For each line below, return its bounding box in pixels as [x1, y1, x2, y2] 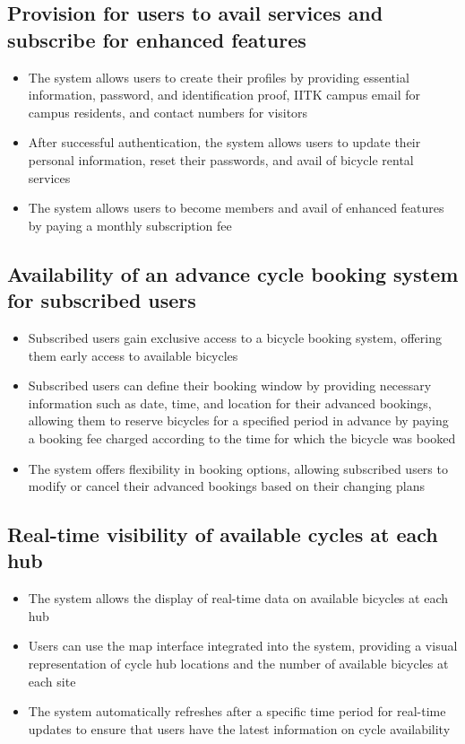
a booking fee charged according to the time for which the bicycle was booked [28, 428, 456, 447]
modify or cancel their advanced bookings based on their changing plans [28, 477, 425, 495]
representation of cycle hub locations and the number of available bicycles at [28, 654, 449, 673]
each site [28, 671, 76, 690]
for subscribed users [7, 286, 196, 314]
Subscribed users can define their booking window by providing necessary [28, 376, 432, 395]
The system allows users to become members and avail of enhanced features [28, 198, 444, 217]
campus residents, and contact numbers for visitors [28, 102, 308, 121]
